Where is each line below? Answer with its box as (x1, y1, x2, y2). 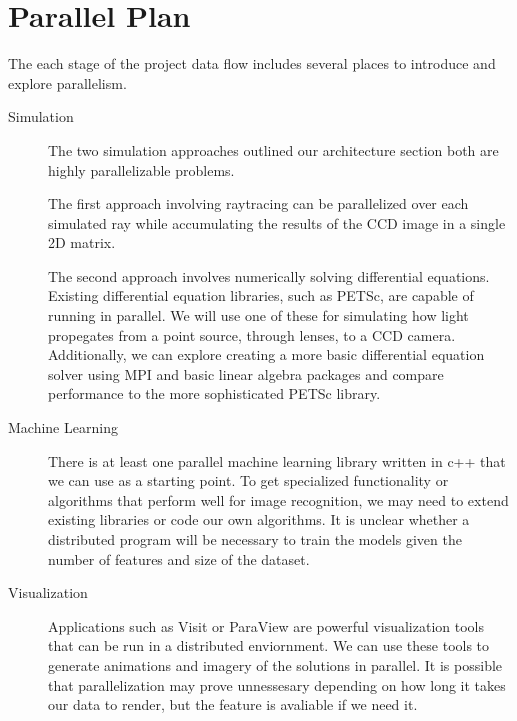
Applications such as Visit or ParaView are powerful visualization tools (48, 615, 484, 636)
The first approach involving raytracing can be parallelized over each (48, 193, 469, 214)
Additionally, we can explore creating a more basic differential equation (48, 344, 485, 365)
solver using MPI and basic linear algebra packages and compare (48, 363, 444, 384)
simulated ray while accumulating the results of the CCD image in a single (48, 212, 506, 233)
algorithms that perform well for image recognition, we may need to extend (48, 489, 509, 510)
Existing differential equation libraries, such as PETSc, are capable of (48, 285, 474, 306)
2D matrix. (48, 232, 116, 253)
